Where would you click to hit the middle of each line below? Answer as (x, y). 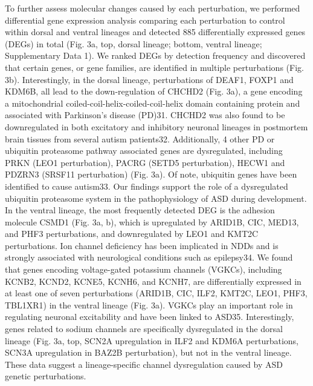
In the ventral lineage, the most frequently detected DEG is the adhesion (140, 210)
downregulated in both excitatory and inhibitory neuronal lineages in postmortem (156, 126)
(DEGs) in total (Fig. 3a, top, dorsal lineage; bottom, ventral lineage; (134, 43)
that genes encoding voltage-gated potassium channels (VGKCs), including (144, 269)
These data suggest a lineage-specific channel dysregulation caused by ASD (144, 364)
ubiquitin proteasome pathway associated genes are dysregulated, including (144, 151)
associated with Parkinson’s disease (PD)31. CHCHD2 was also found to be (145, 115)
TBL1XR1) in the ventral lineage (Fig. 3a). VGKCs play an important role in (149, 304)
